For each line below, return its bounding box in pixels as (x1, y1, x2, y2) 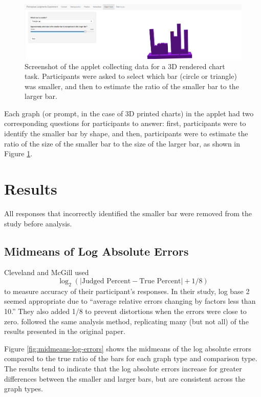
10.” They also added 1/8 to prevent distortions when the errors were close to (4, 305, 247, 316)
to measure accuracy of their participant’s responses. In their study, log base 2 (4, 285, 250, 296)
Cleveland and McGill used (4, 267, 89, 278)
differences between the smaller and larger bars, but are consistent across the (4, 373, 245, 384)
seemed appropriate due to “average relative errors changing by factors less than (4, 296, 256, 306)
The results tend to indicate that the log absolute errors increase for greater (4, 363, 242, 373)
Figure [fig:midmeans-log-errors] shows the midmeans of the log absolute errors (4, 343, 251, 353)
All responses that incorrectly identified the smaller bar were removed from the (4, 207, 252, 218)
